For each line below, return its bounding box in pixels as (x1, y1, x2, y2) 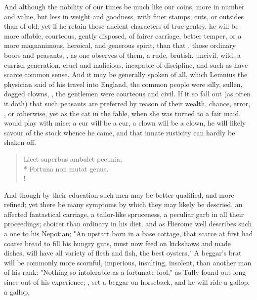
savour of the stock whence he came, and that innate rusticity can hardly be (4, 127, 235, 137)
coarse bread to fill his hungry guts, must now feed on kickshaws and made (4, 238, 231, 248)
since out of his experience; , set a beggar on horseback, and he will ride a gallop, (4, 277, 250, 287)
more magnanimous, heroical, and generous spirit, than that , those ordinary (4, 40, 236, 50)
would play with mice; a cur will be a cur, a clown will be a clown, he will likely (4, 118, 246, 128)
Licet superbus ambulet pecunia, (23, 153, 122, 164)
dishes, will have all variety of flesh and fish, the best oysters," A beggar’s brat (4, 248, 242, 258)
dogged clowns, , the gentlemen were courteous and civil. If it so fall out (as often (4, 88, 251, 99)
